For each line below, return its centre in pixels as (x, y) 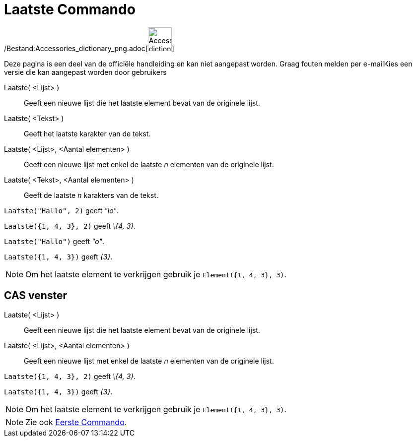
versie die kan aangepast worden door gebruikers (85, 72)
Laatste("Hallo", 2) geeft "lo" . (61, 210)
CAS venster (36, 296)
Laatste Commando (70, 9)
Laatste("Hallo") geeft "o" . (54, 241)
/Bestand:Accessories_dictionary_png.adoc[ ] (89, 48)
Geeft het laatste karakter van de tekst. (87, 133)
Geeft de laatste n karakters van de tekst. (91, 195)
